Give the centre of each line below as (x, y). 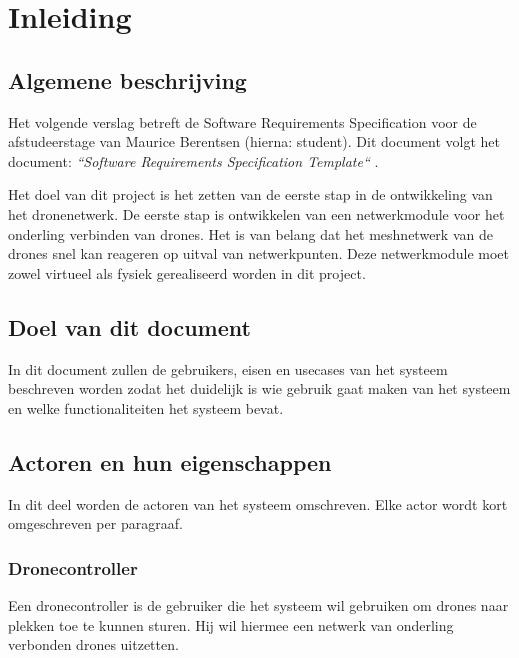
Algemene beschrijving (127, 79)
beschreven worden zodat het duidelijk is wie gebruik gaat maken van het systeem (259, 388)
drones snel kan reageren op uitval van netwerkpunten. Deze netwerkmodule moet (259, 253)
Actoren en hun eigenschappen (170, 461)
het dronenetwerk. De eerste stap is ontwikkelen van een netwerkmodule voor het (256, 213)
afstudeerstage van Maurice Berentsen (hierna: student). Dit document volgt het (254, 141)
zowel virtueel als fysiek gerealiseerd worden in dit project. (187, 272)
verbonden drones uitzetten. (93, 644)
